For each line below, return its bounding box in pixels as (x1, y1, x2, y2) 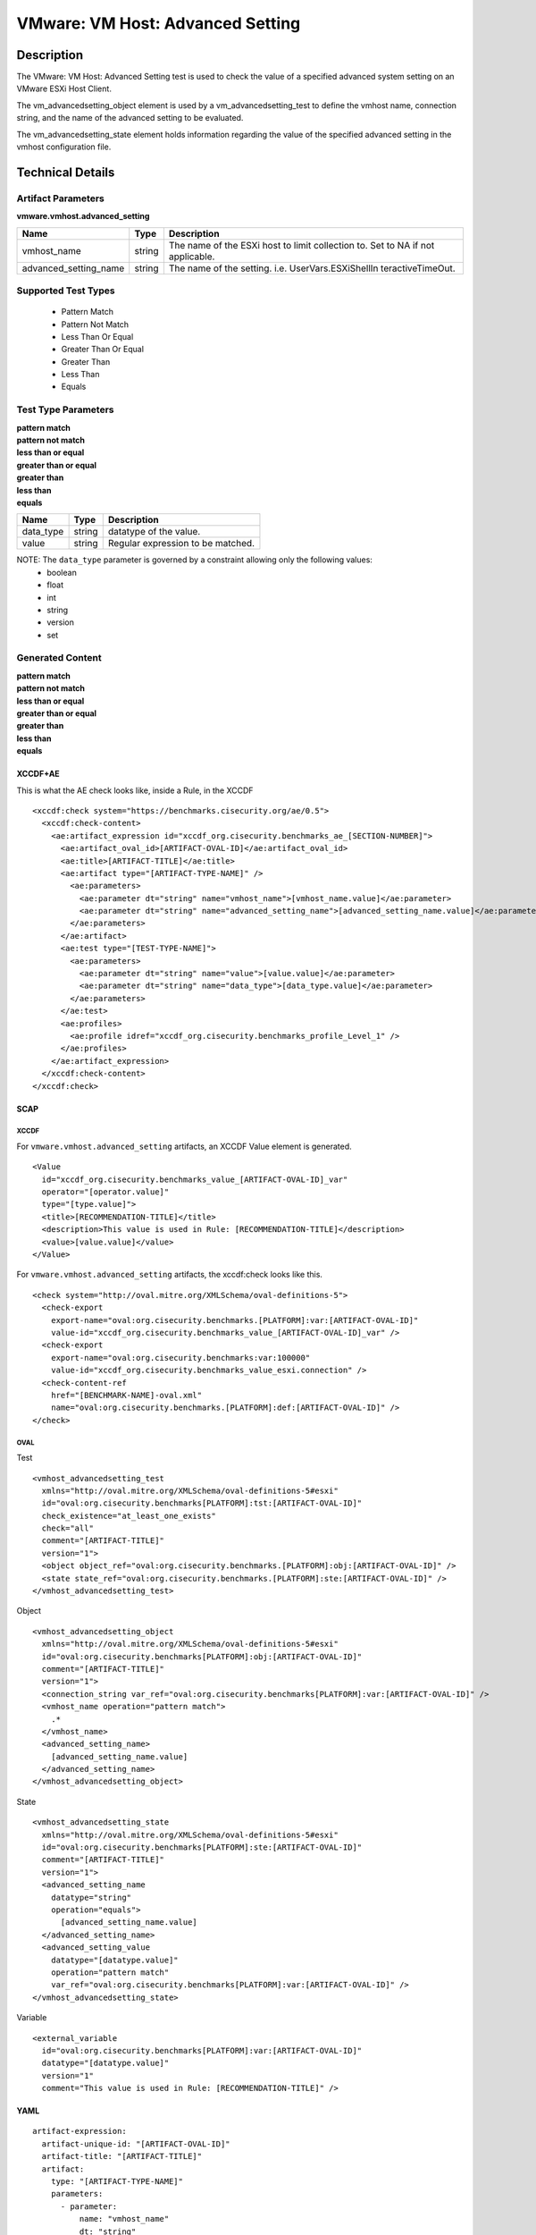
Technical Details (16, 164, 115, 180)
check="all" (41, 1523, 94, 1533)
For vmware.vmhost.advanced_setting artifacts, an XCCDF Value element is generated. (16, 1141, 352, 1151)
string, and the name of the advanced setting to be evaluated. (16, 113, 244, 123)
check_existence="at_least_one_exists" (41, 1511, 216, 1521)
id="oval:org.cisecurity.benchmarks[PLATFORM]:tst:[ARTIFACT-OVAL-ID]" (41, 1498, 363, 1508)
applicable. (168, 250, 215, 263)
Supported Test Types (16, 284, 115, 297)
